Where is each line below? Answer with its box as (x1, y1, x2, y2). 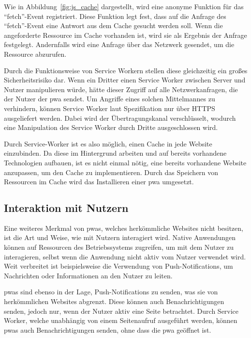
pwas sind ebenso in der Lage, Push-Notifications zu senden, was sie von (4, 287, 218, 297)
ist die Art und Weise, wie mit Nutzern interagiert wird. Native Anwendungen (4, 232, 236, 242)
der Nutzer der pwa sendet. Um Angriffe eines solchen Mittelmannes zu (4, 94, 215, 104)
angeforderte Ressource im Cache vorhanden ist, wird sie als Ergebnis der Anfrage (4, 30, 247, 40)
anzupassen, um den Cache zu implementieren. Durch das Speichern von (4, 167, 219, 177)
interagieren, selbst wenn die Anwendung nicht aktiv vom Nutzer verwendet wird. (4, 251, 246, 261)
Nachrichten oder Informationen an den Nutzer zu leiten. (4, 270, 173, 280)
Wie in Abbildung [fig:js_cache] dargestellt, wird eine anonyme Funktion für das (4, 1, 244, 11)
